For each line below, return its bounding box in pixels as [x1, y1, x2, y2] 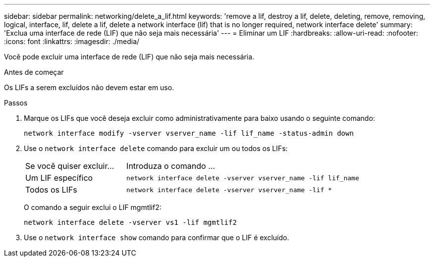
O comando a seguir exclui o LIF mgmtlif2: [24, 203, 162, 211]
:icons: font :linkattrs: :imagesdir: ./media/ [4, 37, 140, 46]
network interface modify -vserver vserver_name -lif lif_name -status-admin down [24, 129, 354, 137]
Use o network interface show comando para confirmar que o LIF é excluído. [24, 233, 289, 242]
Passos [4, 99, 28, 107]
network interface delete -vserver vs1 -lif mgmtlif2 [24, 218, 237, 226]
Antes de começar [4, 68, 64, 76]
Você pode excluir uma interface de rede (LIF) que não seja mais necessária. [4, 52, 255, 61]
